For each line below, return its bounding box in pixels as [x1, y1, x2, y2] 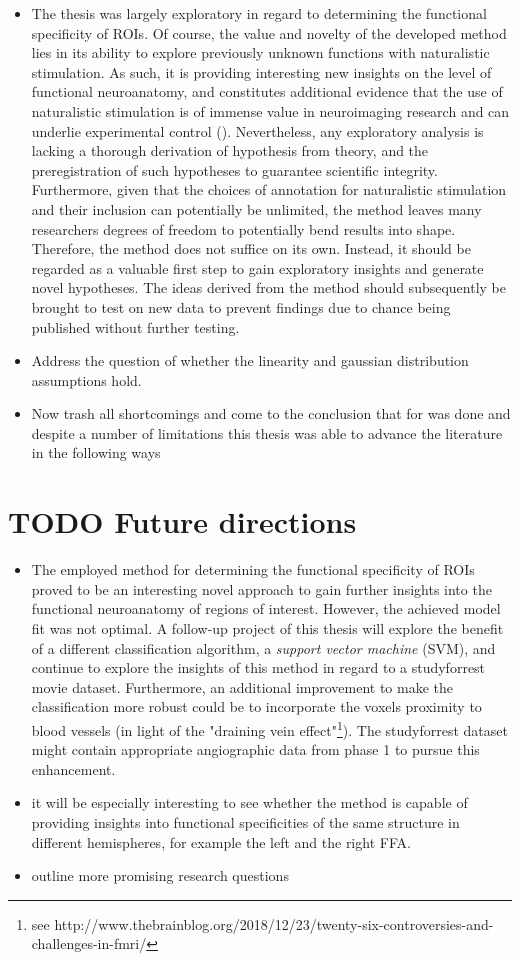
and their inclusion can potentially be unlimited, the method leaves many [31, 198, 482, 219]
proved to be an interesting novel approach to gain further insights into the [31, 578, 492, 599]
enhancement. [31, 758, 116, 779]
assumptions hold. [31, 369, 142, 390]
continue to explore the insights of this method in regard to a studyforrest [31, 657, 486, 678]
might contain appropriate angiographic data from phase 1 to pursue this [31, 739, 480, 760]
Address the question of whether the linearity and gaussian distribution [31, 350, 469, 371]
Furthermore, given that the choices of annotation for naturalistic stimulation [31, 179, 507, 200]
